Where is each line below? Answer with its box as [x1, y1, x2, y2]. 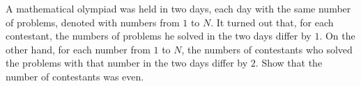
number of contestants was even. [6, 69, 144, 83]
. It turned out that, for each [210, 15, 334, 29]
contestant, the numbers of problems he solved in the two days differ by [6, 28, 312, 43]
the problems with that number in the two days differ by [6, 55, 248, 70]
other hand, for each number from [6, 42, 151, 56]
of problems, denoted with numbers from [6, 15, 180, 29]
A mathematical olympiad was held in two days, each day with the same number [6, 1, 351, 15]
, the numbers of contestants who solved [181, 42, 353, 56]
